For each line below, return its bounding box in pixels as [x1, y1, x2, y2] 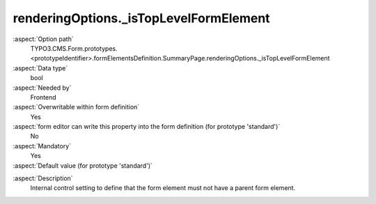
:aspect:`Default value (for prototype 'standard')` [13, 161, 153, 170]
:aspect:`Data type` [13, 63, 68, 72]
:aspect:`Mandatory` [13, 141, 72, 150]
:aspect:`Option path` [13, 35, 74, 43]
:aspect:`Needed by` [13, 84, 72, 92]
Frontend [30, 93, 57, 101]
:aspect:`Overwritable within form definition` [13, 103, 140, 111]
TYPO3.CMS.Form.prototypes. [30, 44, 118, 52]
